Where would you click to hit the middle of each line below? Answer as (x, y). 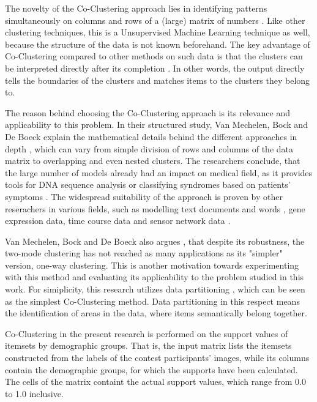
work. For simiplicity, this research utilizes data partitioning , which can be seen (155, 289)
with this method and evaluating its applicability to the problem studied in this (155, 277)
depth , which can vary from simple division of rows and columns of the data (149, 148)
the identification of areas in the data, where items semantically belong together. (156, 313)
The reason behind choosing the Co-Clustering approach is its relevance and (148, 112)
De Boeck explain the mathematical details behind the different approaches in (151, 136)
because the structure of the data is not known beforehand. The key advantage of (158, 44)
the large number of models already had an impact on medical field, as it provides (159, 172)
